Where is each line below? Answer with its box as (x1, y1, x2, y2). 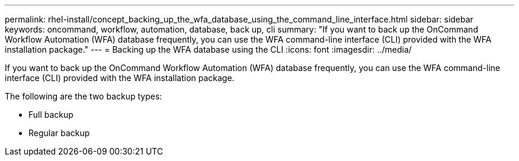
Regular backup (28, 128, 90, 138)
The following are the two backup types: (5, 91, 162, 101)
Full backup (28, 110, 73, 120)
